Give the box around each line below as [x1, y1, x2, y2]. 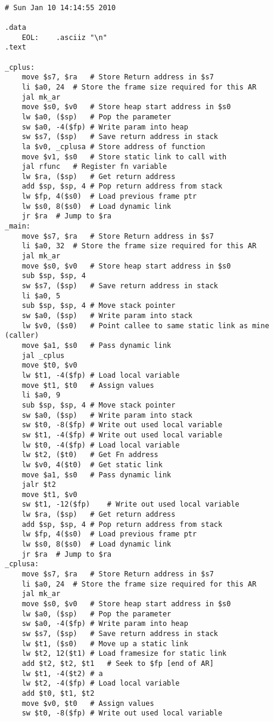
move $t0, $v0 [21, 361, 77, 370]
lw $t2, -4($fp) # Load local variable [21, 679, 180, 688]
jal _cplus [21, 351, 65, 360]
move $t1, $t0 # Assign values [21, 381, 154, 390]
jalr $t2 [21, 480, 56, 489]
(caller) [5, 331, 39, 340]
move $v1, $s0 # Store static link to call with [21, 152, 227, 161]
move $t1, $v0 [21, 490, 77, 499]
